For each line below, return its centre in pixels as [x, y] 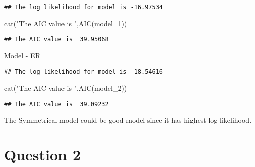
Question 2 [42, 155]
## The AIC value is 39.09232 [56, 104]
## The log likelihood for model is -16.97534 [83, 7]
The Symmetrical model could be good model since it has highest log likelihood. [128, 120]
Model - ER [22, 55]
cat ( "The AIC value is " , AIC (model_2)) [66, 88]
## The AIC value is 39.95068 [56, 39]
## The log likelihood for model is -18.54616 [83, 72]
